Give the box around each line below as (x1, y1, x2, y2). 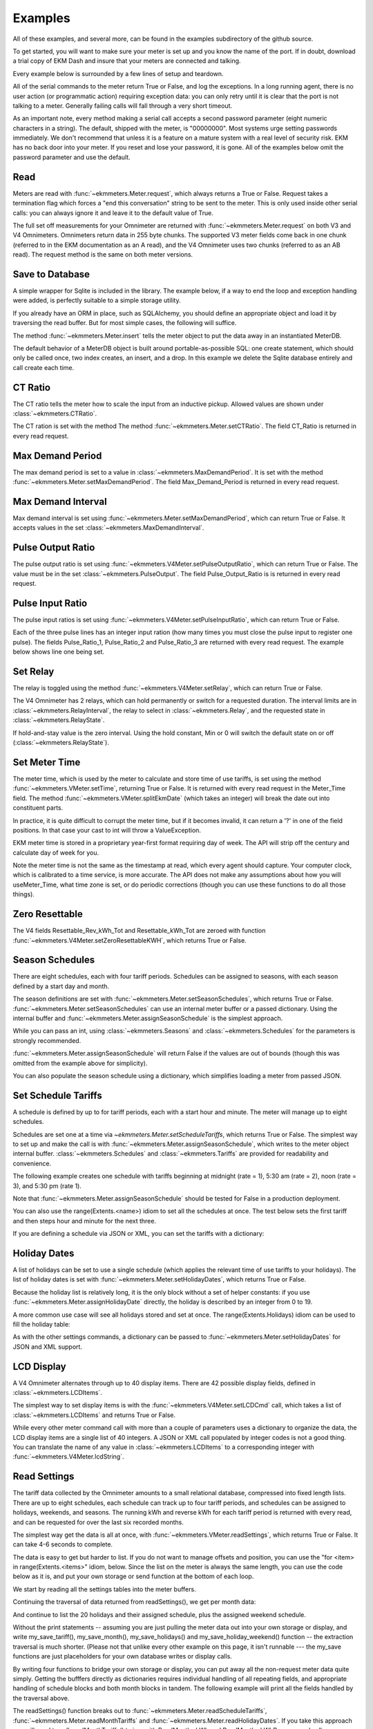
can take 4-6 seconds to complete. (12, 1540, 113, 1548)
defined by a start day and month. (12, 982, 110, 990)
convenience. (12, 1159, 52, 1167)
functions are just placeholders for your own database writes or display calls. (12, 1652, 233, 1661)
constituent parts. (12, 804, 64, 812)
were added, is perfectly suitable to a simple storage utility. (12, 296, 181, 304)
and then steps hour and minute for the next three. (12, 1217, 157, 1225)
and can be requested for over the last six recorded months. (12, 1518, 184, 1526)
